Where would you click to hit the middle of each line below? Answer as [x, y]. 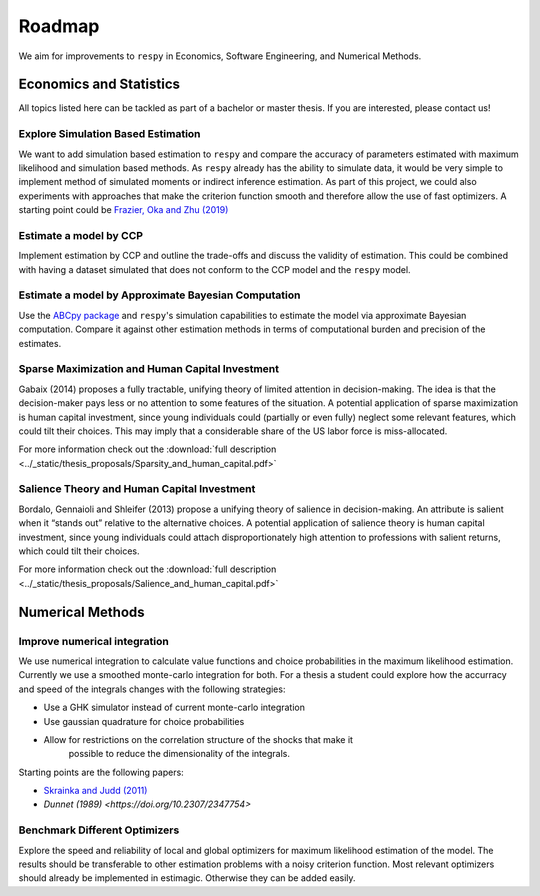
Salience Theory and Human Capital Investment [137, 489]
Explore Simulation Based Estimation [109, 134]
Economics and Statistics [99, 84]
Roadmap [59, 26]
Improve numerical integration [93, 641]
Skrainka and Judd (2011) [95, 791]
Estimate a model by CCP [81, 235]
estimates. [40, 343]
